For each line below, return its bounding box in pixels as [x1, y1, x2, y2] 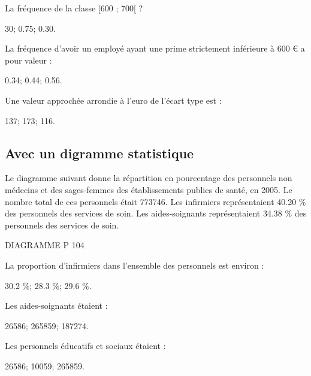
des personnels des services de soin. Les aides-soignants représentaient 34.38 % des [5, 207, 307, 219]
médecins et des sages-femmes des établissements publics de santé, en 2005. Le [5, 183, 292, 195]
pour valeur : [5, 53, 52, 66]
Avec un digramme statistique [5, 143, 194, 162]
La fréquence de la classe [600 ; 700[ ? [5, 2, 143, 14]
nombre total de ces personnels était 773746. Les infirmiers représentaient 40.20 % [5, 195, 306, 207]
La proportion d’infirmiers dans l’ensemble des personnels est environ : [5, 258, 264, 271]
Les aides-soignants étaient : [5, 299, 108, 312]
